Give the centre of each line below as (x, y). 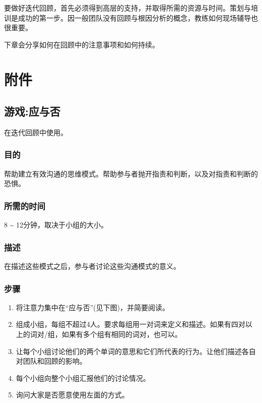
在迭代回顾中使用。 (36, 132)
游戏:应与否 (32, 111)
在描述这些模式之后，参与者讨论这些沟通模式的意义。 (92, 266)
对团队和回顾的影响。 (51, 361)
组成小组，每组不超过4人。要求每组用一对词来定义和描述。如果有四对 (130, 324)
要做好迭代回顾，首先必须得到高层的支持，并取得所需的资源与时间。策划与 (127, 8)
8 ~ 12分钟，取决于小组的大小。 (56, 225)
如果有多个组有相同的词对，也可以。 (122, 334)
